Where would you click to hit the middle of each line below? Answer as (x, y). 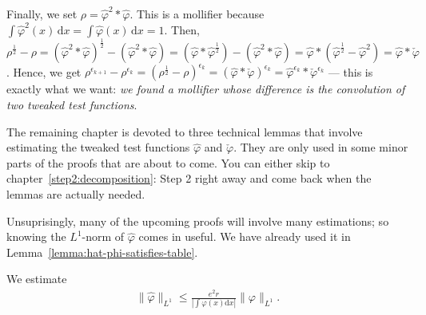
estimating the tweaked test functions (98, 147)
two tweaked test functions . (72, 105)
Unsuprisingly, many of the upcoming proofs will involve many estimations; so (198, 220)
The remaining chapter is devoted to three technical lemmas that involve (185, 131)
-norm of (103, 236)
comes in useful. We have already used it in (245, 236)
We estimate (37, 279)
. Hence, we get (44, 71)
